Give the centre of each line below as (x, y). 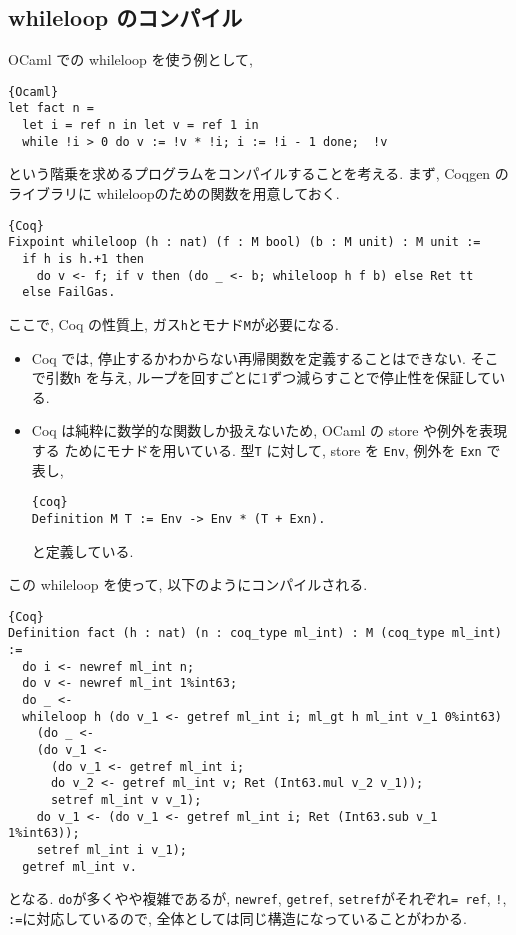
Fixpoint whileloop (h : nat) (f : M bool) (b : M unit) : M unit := (244, 242)
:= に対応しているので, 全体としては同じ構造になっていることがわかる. (237, 917)
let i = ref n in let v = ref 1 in (140, 125)
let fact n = (51, 108)
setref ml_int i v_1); (111, 849)
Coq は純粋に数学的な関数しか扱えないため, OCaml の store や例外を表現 (269, 430)
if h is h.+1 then (83, 258)
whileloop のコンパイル (125, 17)
